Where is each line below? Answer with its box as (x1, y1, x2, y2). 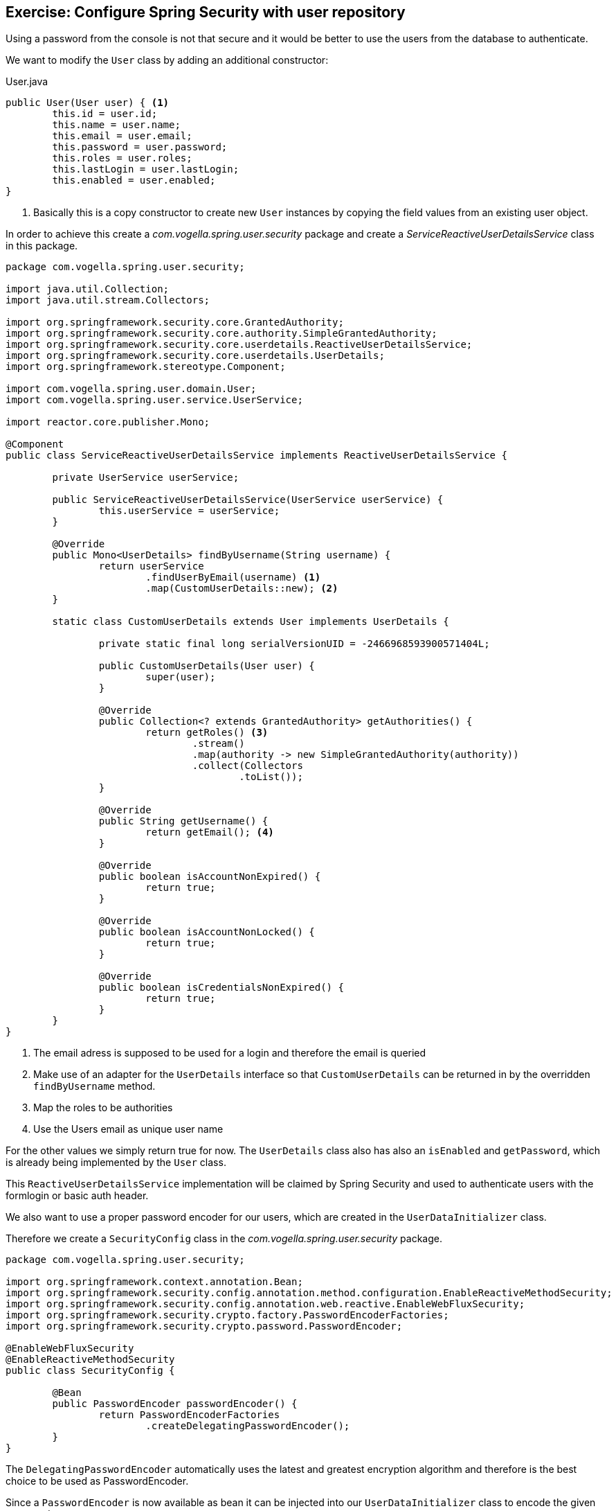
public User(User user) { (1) (6, 97, 170, 109)
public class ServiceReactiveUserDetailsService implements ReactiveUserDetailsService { (6, 450, 507, 461)
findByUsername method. (33, 1080, 156, 1093)
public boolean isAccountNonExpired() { (98, 871, 321, 883)
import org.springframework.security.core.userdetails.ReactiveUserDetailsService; (6, 339, 473, 351)
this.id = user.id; (52, 108, 158, 120)
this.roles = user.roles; (52, 152, 192, 164)
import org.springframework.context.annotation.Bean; (6, 1276, 303, 1288)
